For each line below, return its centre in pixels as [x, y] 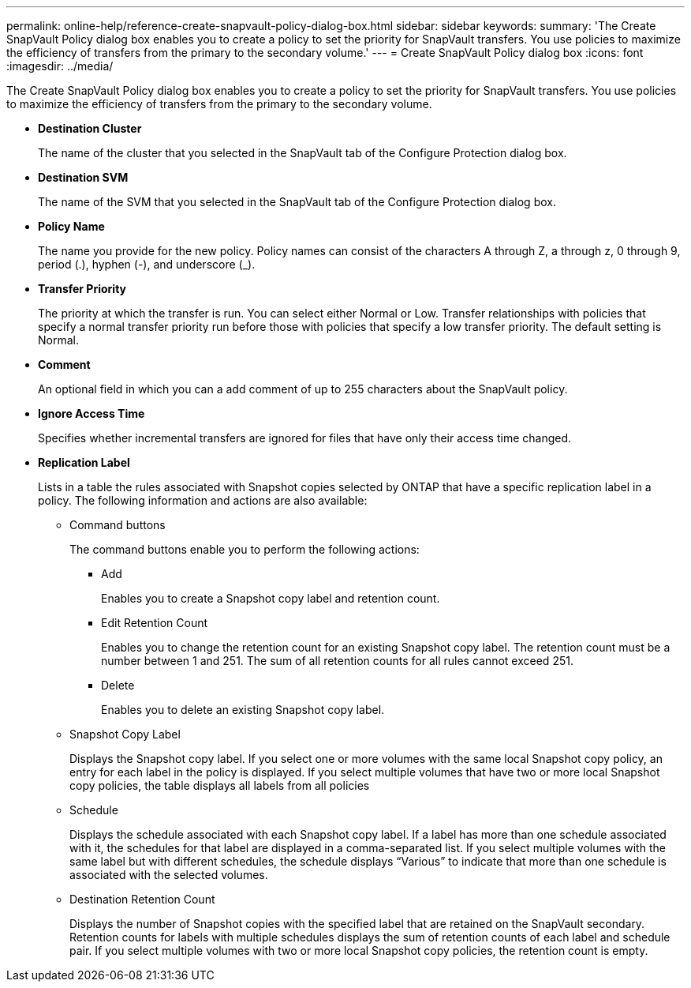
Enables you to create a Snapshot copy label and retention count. [271, 598]
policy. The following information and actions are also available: [203, 500]
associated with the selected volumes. [169, 875]
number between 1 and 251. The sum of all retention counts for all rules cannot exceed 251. [337, 661]
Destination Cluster [90, 128]
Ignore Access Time [92, 413]
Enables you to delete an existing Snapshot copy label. [243, 710]
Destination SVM [83, 177]
